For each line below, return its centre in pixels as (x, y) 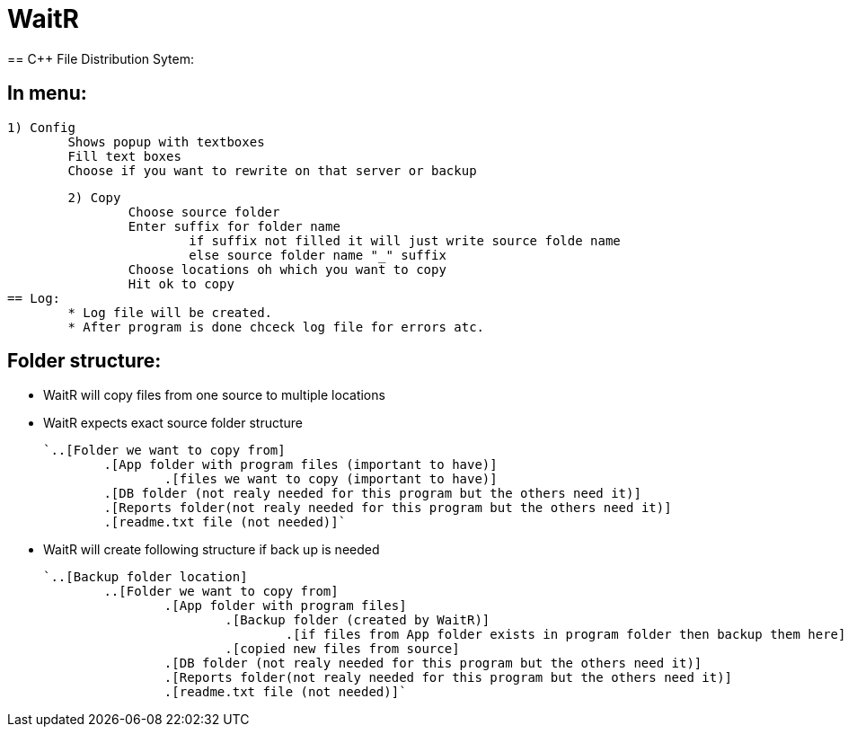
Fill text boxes (124, 156)
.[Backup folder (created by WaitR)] (358, 620)
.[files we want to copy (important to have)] (331, 479)
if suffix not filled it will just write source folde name (405, 240)
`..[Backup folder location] (146, 577)
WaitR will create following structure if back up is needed (212, 550)
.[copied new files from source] (342, 649)
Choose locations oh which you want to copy (287, 269)
